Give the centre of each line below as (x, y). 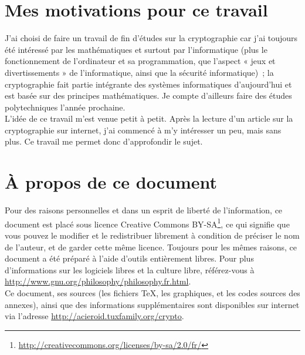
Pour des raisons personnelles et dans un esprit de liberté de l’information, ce (144, 210)
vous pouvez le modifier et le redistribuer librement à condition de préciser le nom (152, 235)
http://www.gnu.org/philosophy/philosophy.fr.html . (98, 281)
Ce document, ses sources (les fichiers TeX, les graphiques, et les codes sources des (152, 293)
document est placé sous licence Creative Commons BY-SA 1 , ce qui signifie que (147, 223)
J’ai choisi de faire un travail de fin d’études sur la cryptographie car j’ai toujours (151, 38)
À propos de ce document (111, 182)
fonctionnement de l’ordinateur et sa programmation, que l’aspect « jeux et (140, 61)
